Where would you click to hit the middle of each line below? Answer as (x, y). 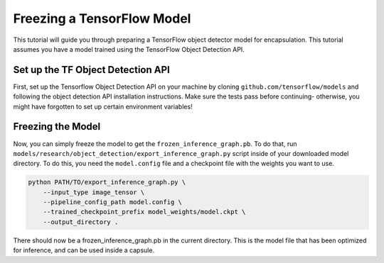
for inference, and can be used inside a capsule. (84, 250)
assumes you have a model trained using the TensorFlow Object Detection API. (129, 49)
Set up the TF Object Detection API (91, 70)
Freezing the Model (57, 127)
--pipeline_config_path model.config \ (113, 202)
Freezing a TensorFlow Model (102, 18)
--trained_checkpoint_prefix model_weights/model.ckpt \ (144, 212)
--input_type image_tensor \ (94, 192)
